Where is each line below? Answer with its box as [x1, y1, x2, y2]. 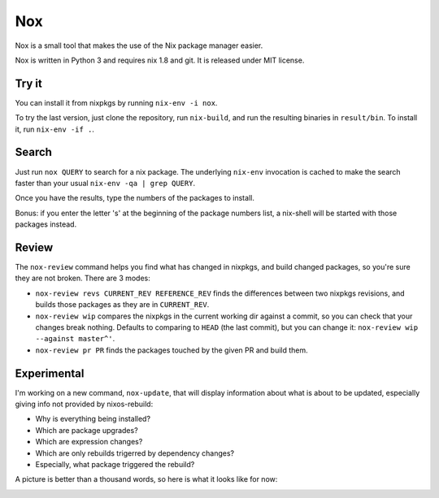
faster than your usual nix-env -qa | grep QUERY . [15, 178, 195, 188]
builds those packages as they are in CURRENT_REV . [35, 300, 210, 310]
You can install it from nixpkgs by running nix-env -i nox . [15, 97, 218, 107]
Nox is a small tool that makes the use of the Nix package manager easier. [15, 41, 263, 50]
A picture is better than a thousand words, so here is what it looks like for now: [15, 474, 278, 484]
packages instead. [15, 219, 77, 229]
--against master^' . [35, 334, 115, 344]
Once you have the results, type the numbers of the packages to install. [15, 193, 255, 203]
